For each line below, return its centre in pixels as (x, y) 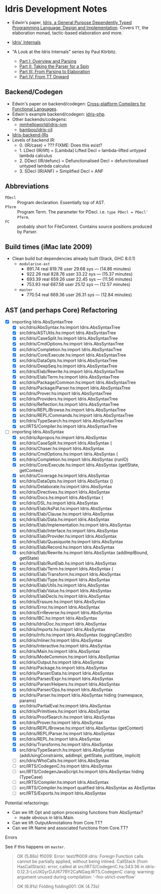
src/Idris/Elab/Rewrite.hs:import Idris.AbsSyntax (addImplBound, (84, 552)
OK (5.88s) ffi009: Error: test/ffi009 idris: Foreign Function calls (80, 856)
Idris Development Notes (56, 9)
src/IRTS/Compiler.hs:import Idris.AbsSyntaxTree (68, 426)
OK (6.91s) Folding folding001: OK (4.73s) (58, 886)
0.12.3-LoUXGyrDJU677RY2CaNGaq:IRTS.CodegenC (70, 872)
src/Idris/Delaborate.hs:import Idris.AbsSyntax (66, 486)
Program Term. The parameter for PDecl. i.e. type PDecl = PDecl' (83, 212)
